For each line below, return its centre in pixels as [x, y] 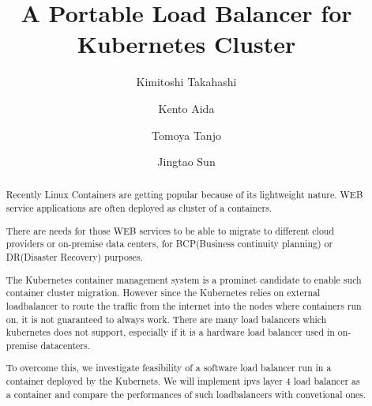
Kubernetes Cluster [186, 44]
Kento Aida [186, 108]
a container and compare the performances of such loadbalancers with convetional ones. [186, 394]
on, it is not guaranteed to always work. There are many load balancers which [166, 319]
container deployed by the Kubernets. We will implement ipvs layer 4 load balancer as [183, 381]
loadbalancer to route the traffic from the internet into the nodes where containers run [184, 305]
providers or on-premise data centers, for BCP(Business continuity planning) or [169, 244]
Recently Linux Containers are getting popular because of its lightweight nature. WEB [184, 195]
